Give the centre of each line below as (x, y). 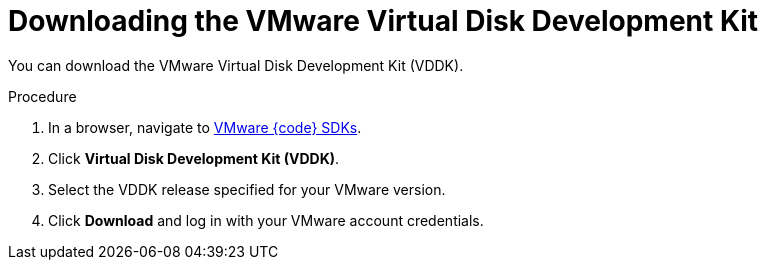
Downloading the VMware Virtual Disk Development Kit (383, 21)
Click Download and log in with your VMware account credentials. (266, 220)
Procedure (42, 96)
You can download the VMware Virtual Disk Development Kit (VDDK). (236, 65)
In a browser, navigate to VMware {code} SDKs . (205, 127)
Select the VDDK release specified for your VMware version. (247, 189)
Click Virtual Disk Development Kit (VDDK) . (194, 158)
